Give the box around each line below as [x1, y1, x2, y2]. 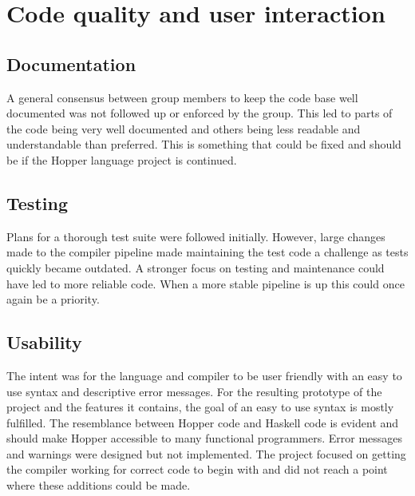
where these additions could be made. [6, 477, 191, 494]
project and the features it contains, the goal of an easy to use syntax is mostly [6, 399, 394, 415]
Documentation [6, 51, 136, 76]
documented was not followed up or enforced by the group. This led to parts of [6, 105, 393, 121]
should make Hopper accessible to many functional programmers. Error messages [6, 430, 403, 446]
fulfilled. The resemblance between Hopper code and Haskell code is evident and [6, 414, 399, 431]
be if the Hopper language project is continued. [6, 151, 237, 168]
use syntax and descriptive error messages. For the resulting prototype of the [6, 383, 382, 399]
